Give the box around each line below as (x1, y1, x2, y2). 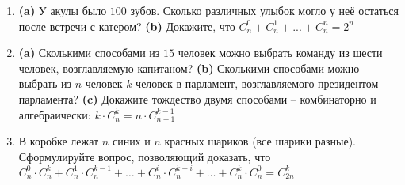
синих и (112, 133, 151, 149)
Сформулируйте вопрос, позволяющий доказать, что (18, 148, 271, 164)
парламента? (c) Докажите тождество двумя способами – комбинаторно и (18, 90, 376, 107)
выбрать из (18, 75, 71, 92)
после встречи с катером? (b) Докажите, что (18, 17, 235, 34)
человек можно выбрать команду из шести (178, 44, 383, 61)
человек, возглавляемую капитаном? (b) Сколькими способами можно (18, 59, 360, 76)
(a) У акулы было (18, 2, 107, 18)
